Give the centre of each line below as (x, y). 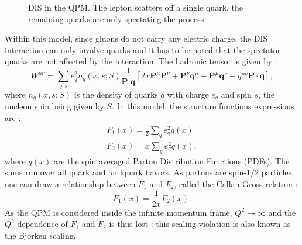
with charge (188, 94)
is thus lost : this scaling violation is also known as (200, 224)
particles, (277, 172)
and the (282, 212)
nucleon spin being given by (54, 106)
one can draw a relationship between (70, 183)
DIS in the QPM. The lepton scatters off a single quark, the (136, 7)
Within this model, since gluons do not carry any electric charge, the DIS (136, 38)
